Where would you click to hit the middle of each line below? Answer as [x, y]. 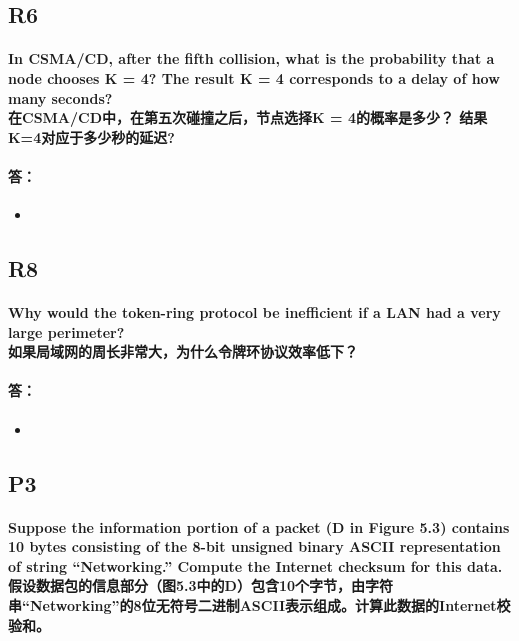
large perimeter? [66, 331]
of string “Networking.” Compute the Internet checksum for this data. [255, 565]
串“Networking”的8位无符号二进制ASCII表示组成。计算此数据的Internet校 [259, 605]
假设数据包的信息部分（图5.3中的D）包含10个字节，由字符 [201, 585]
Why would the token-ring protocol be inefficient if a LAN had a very [254, 312]
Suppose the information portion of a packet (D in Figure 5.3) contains [259, 526]
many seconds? [60, 97]
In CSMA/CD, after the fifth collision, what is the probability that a [251, 58]
